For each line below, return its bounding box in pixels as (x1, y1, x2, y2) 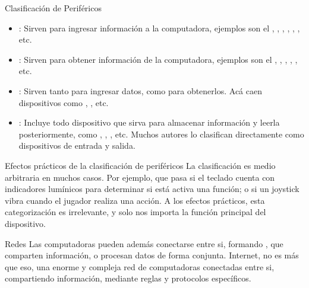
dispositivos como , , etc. (18, 96, 109, 108)
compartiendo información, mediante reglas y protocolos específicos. (5, 272, 251, 284)
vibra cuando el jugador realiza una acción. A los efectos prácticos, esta (5, 194, 265, 206)
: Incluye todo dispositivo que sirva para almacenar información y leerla (18, 116, 280, 129)
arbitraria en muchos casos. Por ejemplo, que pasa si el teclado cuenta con (5, 171, 275, 183)
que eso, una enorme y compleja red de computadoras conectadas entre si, (5, 260, 275, 273)
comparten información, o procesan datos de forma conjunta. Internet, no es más (5, 249, 299, 261)
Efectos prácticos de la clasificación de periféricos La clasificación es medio (5, 159, 276, 171)
